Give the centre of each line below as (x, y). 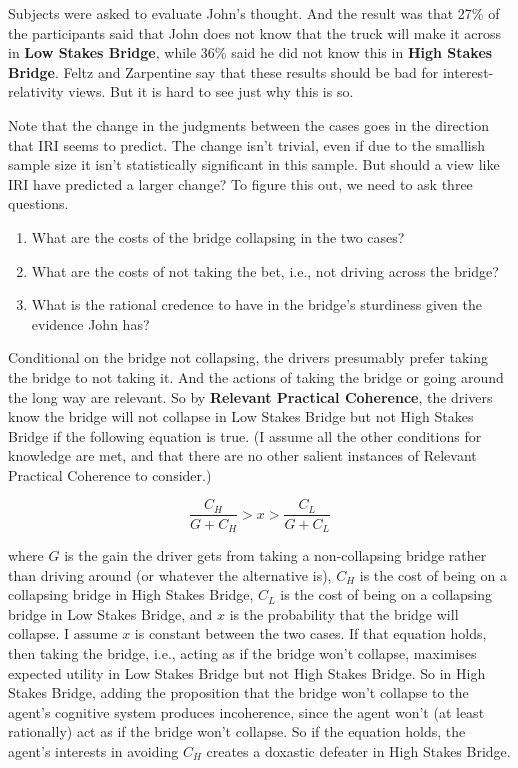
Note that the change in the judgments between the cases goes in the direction (248, 124)
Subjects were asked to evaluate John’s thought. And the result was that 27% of (254, 13)
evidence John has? (90, 323)
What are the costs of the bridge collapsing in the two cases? (218, 236)
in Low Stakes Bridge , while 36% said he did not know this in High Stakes (250, 52)
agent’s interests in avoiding (93, 750)
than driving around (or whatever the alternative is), (170, 574)
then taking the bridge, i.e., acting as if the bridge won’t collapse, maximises (242, 652)
